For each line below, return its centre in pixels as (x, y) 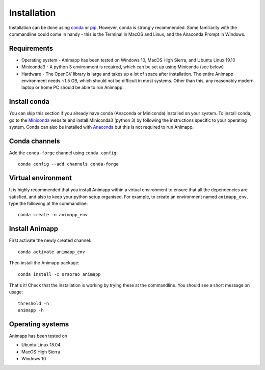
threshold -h (33, 303)
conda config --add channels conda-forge (68, 164)
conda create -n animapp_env (53, 215)
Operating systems (39, 324)
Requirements (31, 48)
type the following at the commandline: (49, 203)
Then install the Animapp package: (44, 263)
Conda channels (35, 141)
